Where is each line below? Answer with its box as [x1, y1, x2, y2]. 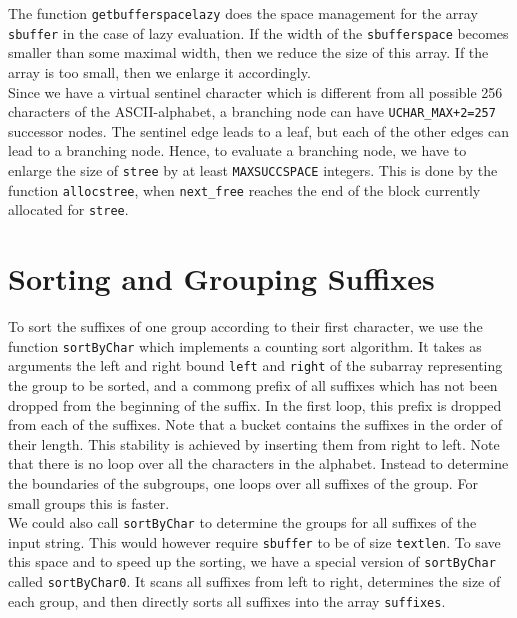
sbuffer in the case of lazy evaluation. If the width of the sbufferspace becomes [8, 22, 509, 43]
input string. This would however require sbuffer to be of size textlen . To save [8, 531, 501, 552]
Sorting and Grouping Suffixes [8, 258, 435, 299]
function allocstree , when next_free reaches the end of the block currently [8, 179, 481, 200]
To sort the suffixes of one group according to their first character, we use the [8, 316, 483, 337]
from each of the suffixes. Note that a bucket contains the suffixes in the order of [8, 414, 502, 435]
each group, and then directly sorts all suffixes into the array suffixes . [8, 590, 446, 611]
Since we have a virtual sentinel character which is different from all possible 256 [8, 81, 503, 102]
